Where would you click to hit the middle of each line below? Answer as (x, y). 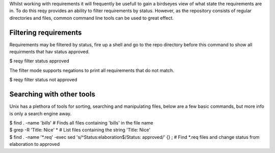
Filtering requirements (46, 32)
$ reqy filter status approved (39, 61)
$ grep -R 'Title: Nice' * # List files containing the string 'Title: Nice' (80, 130)
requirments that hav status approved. (49, 52)
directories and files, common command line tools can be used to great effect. (92, 18)
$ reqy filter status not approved (43, 80)
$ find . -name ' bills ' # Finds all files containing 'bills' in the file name (81, 123)
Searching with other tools (52, 94)
